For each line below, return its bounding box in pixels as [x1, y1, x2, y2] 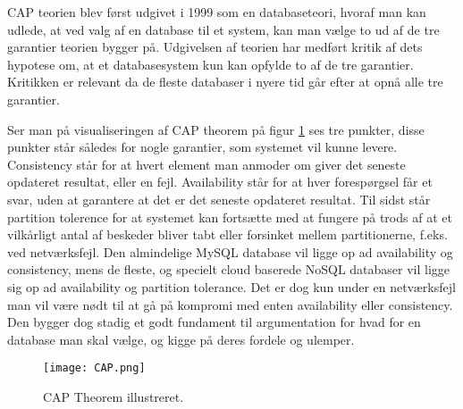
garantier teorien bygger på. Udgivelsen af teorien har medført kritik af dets [7, 38, 423, 56]
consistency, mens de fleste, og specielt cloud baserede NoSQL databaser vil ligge [7, 260, 450, 279]
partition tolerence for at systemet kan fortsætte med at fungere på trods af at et [7, 207, 452, 226]
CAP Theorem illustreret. [43, 387, 184, 405]
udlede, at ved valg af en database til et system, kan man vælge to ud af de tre [7, 20, 440, 38]
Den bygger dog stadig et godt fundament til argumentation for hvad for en [7, 313, 421, 331]
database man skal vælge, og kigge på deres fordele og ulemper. [7, 330, 355, 348]
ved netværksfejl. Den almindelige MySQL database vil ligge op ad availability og [7, 242, 453, 261]
